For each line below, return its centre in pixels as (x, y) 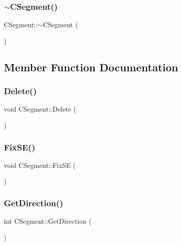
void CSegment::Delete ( (40, 109)
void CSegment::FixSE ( (40, 165)
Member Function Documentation (91, 67)
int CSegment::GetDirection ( (48, 221)
